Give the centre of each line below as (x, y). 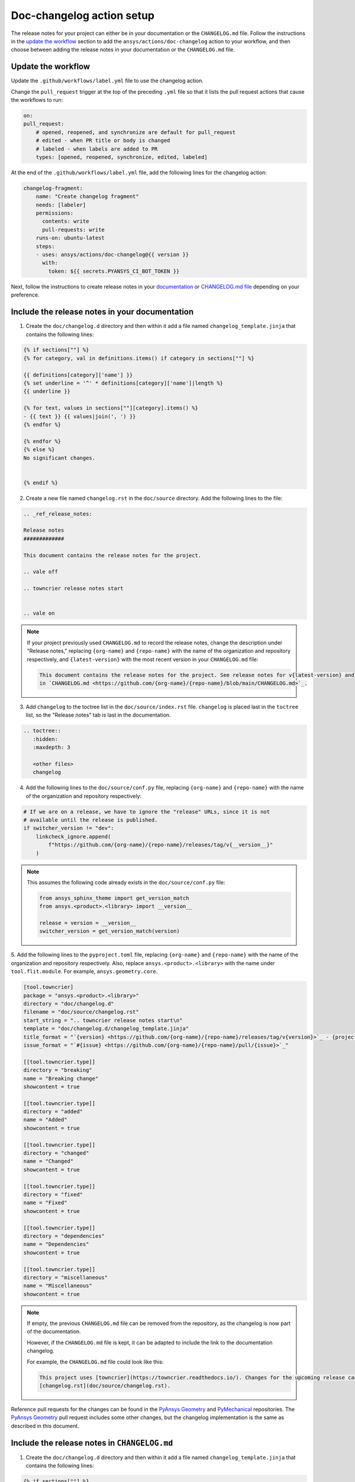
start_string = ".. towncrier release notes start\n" (103, 1020)
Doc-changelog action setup (83, 15)
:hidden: (46, 739)
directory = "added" (53, 1112)
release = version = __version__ (88, 923)
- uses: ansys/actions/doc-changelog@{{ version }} (112, 255)
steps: (45, 246)
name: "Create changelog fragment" (87, 197)
